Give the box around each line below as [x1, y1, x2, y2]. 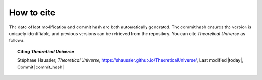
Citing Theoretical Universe [17, 48, 75, 54]
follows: [9, 38, 25, 43]
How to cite [9, 7, 56, 18]
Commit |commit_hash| [17, 64, 64, 70]
